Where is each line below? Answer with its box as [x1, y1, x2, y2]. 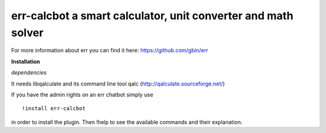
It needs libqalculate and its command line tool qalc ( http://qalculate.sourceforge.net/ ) [11, 80, 225, 87]
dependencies [11, 69, 47, 76]
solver [11, 26, 44, 39]
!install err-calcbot [22, 105, 86, 112]
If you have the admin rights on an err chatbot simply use [11, 91, 153, 98]
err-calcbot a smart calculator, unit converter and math [11, 9, 294, 22]
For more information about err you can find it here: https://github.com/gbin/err [11, 47, 208, 54]
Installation [11, 58, 40, 65]
